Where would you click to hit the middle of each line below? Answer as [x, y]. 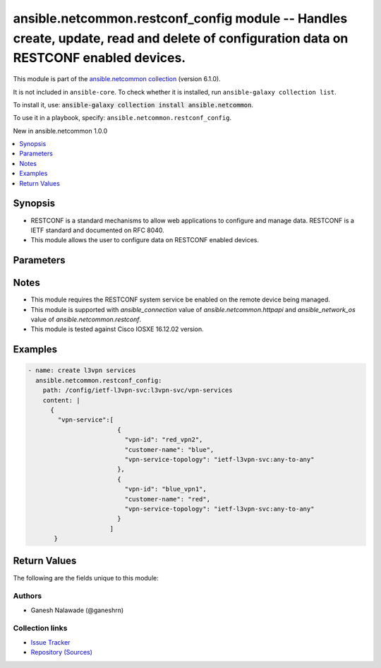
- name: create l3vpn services [82, 370]
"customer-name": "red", [168, 499]
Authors [28, 596]
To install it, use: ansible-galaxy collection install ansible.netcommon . [133, 105]
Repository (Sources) [62, 652]
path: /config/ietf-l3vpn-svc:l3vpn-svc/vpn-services [138, 390]
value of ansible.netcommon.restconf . [86, 320]
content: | [61, 400]
